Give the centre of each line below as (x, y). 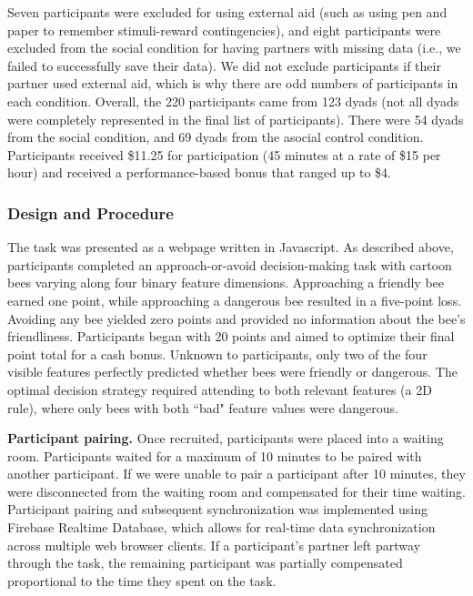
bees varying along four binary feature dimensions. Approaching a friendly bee (226, 283)
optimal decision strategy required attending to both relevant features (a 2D (220, 389)
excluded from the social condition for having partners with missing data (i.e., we (234, 48)
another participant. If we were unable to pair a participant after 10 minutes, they (236, 474)
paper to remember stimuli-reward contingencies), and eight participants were (224, 30)
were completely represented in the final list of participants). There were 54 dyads (236, 119)
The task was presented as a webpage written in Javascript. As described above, (231, 247)
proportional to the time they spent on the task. (142, 580)
